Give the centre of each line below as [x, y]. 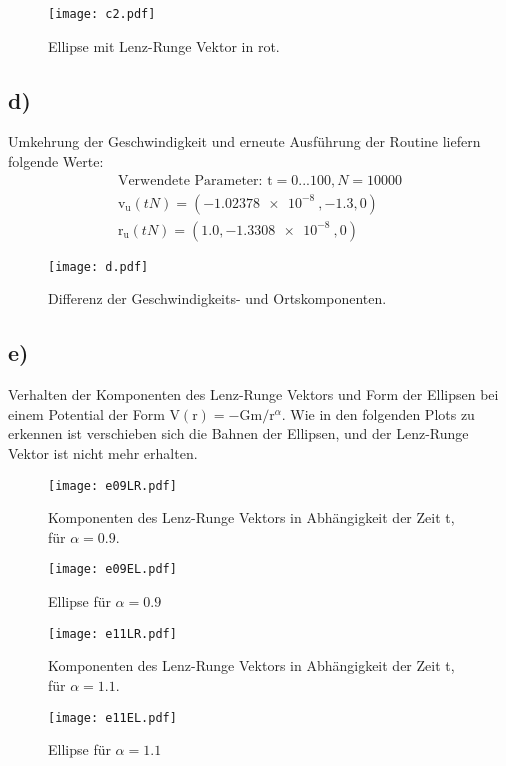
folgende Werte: [56, 161]
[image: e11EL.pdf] [112, 717]
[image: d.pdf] [98, 266]
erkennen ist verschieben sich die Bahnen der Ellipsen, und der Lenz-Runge [238, 433]
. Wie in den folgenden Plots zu [378, 413]
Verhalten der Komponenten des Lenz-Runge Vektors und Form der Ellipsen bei [253, 394]
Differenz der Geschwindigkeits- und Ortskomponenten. [217, 298]
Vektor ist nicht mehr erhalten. [103, 452]
